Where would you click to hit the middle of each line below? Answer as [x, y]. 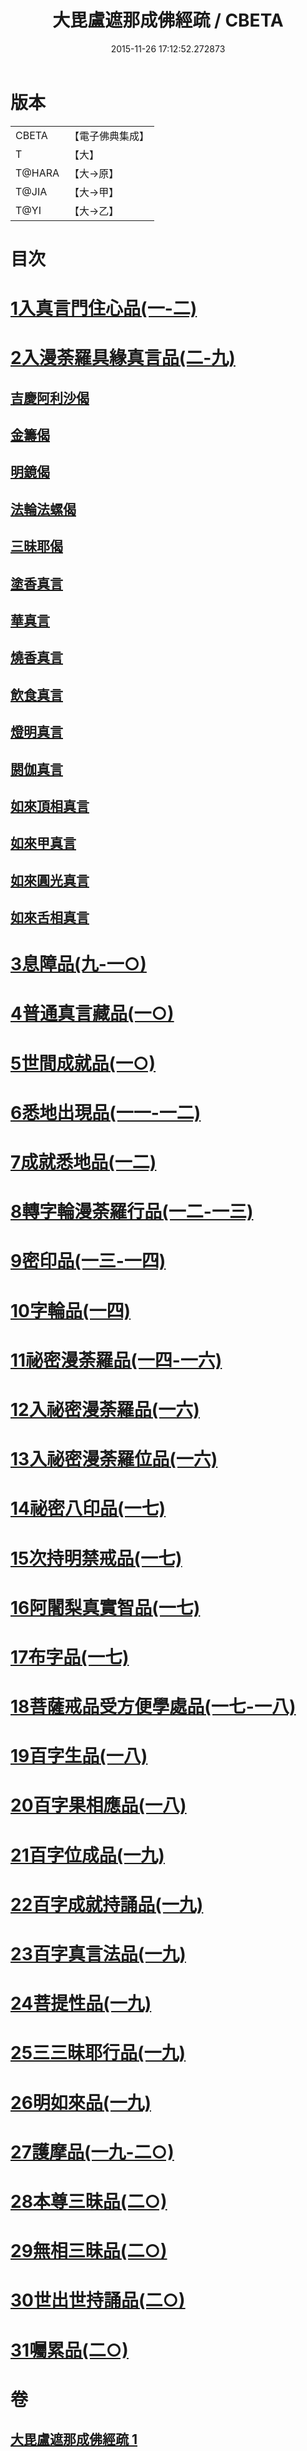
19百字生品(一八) [79, 1756]
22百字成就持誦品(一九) [107, 1904]
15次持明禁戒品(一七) [96, 1558]
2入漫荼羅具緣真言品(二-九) [123, 358]
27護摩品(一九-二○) [92, 2152]
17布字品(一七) [70, 1657]
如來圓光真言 [50, 880]
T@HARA [37, 173]
